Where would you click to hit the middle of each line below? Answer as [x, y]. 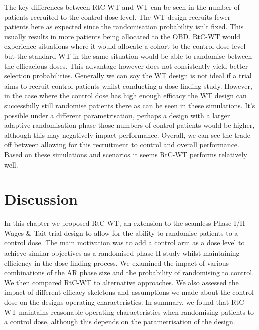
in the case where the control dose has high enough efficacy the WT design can [125, 95]
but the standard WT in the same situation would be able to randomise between [128, 56]
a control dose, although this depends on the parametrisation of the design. [120, 322]
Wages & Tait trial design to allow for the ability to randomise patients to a [121, 233]
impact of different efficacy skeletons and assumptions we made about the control [129, 292]
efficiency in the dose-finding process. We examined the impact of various [116, 262]
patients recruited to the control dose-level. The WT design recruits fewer [117, 16]
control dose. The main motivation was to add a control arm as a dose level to [124, 243]
